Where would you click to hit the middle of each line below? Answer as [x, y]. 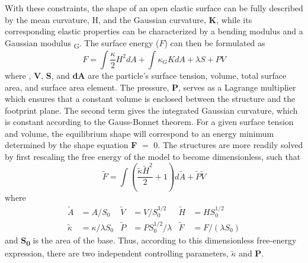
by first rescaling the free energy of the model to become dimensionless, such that [153, 157]
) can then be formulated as [215, 42]
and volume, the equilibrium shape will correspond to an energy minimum [139, 133]
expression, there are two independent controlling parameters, [117, 253]
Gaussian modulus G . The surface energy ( [82, 43]
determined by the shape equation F [71, 145]
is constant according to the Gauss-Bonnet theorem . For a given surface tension [149, 122]
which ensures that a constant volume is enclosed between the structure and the [150, 99]
